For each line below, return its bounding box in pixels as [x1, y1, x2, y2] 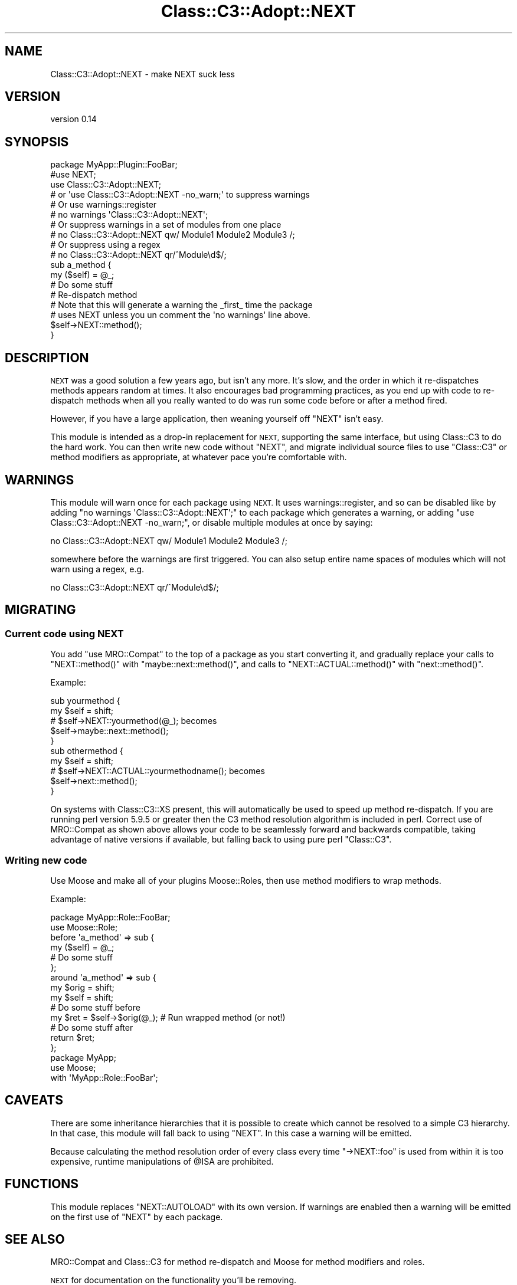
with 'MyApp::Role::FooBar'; [50, 1072, 158, 1083]
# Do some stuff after [50, 1022, 133, 1032]
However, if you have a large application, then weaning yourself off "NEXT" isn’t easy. [50, 414, 384, 424]
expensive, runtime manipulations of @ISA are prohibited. [50, 1156, 274, 1166]
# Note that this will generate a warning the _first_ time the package [50, 300, 313, 310]
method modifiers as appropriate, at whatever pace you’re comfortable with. [50, 452, 347, 463]
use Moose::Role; [50, 922, 118, 932]
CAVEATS [5, 1093, 63, 1108]
